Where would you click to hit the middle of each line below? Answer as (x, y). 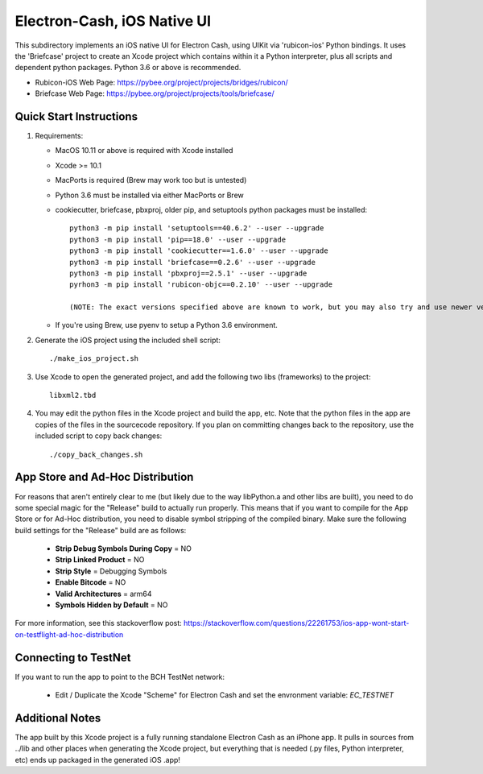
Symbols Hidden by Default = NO (111, 605)
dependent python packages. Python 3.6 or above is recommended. (128, 68)
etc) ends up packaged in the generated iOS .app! (98, 760)
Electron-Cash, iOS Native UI (113, 21)
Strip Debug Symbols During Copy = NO (124, 548)
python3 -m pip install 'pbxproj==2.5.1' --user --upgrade (188, 273)
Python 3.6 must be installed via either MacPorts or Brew (150, 195)
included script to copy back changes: (99, 436)
